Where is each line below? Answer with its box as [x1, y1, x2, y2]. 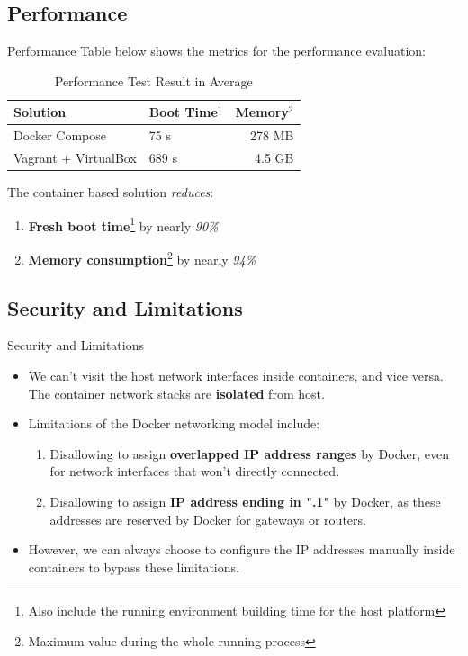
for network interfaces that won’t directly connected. [49, 462, 340, 481]
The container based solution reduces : [7, 183, 214, 202]
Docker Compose [13, 126, 106, 145]
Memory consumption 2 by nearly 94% [28, 247, 256, 268]
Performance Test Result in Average [54, 71, 253, 90]
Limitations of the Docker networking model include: [28, 414, 320, 433]
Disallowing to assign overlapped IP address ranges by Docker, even [49, 444, 449, 463]
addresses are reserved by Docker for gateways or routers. [49, 509, 366, 528]
